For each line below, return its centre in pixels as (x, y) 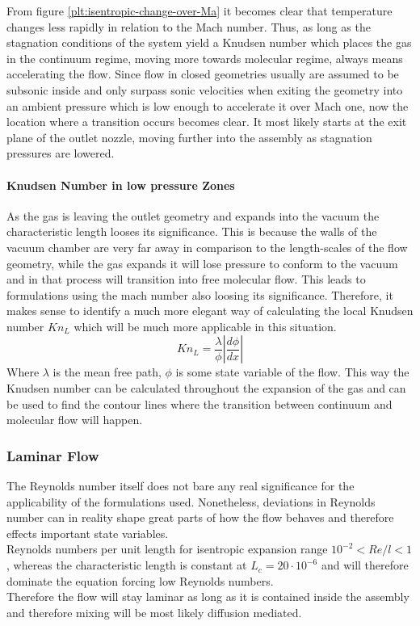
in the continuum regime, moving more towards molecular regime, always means (205, 58)
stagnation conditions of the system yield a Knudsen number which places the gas (209, 42)
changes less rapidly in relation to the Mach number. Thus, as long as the (189, 26)
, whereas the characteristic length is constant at (127, 565)
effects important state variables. (88, 533)
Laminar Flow (53, 455)
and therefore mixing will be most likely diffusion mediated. (154, 612)
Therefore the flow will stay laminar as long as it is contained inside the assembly (208, 597)
